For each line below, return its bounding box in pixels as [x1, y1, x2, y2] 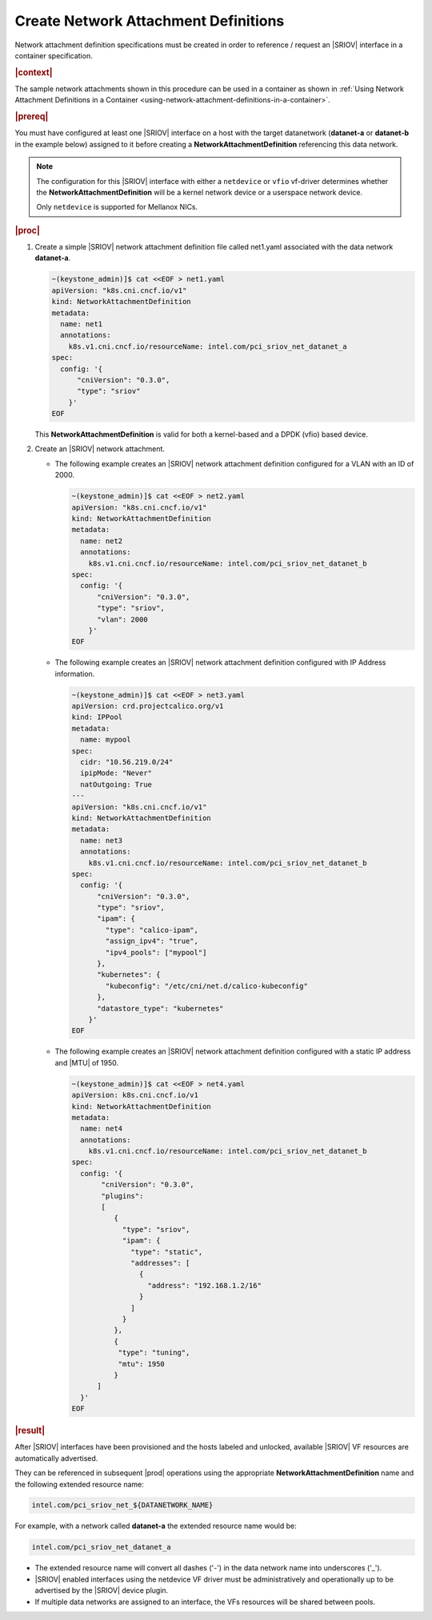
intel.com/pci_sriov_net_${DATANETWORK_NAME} [31, 1501, 214, 1510]
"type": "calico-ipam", [105, 925, 199, 934]
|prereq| [14, 111, 49, 122]
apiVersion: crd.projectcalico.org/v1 [71, 702, 224, 711]
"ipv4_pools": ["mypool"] [105, 948, 207, 957]
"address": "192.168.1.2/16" [147, 1281, 262, 1290]
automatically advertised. [14, 1453, 98, 1463]
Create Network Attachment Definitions [14, 12, 285, 30]
